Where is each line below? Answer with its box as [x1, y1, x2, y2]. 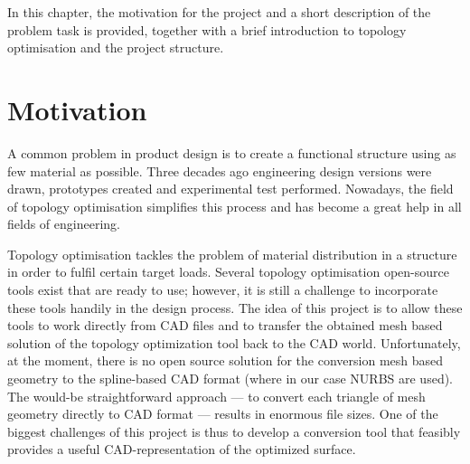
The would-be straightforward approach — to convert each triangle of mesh [7, 386, 426, 405]
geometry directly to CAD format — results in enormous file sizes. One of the [7, 404, 438, 423]
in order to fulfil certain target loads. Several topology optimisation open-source [7, 262, 449, 281]
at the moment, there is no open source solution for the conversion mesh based [7, 351, 444, 370]
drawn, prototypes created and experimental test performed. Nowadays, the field [7, 179, 454, 198]
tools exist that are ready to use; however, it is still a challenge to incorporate [7, 280, 438, 299]
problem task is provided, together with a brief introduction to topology [7, 20, 407, 39]
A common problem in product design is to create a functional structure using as [7, 143, 456, 162]
